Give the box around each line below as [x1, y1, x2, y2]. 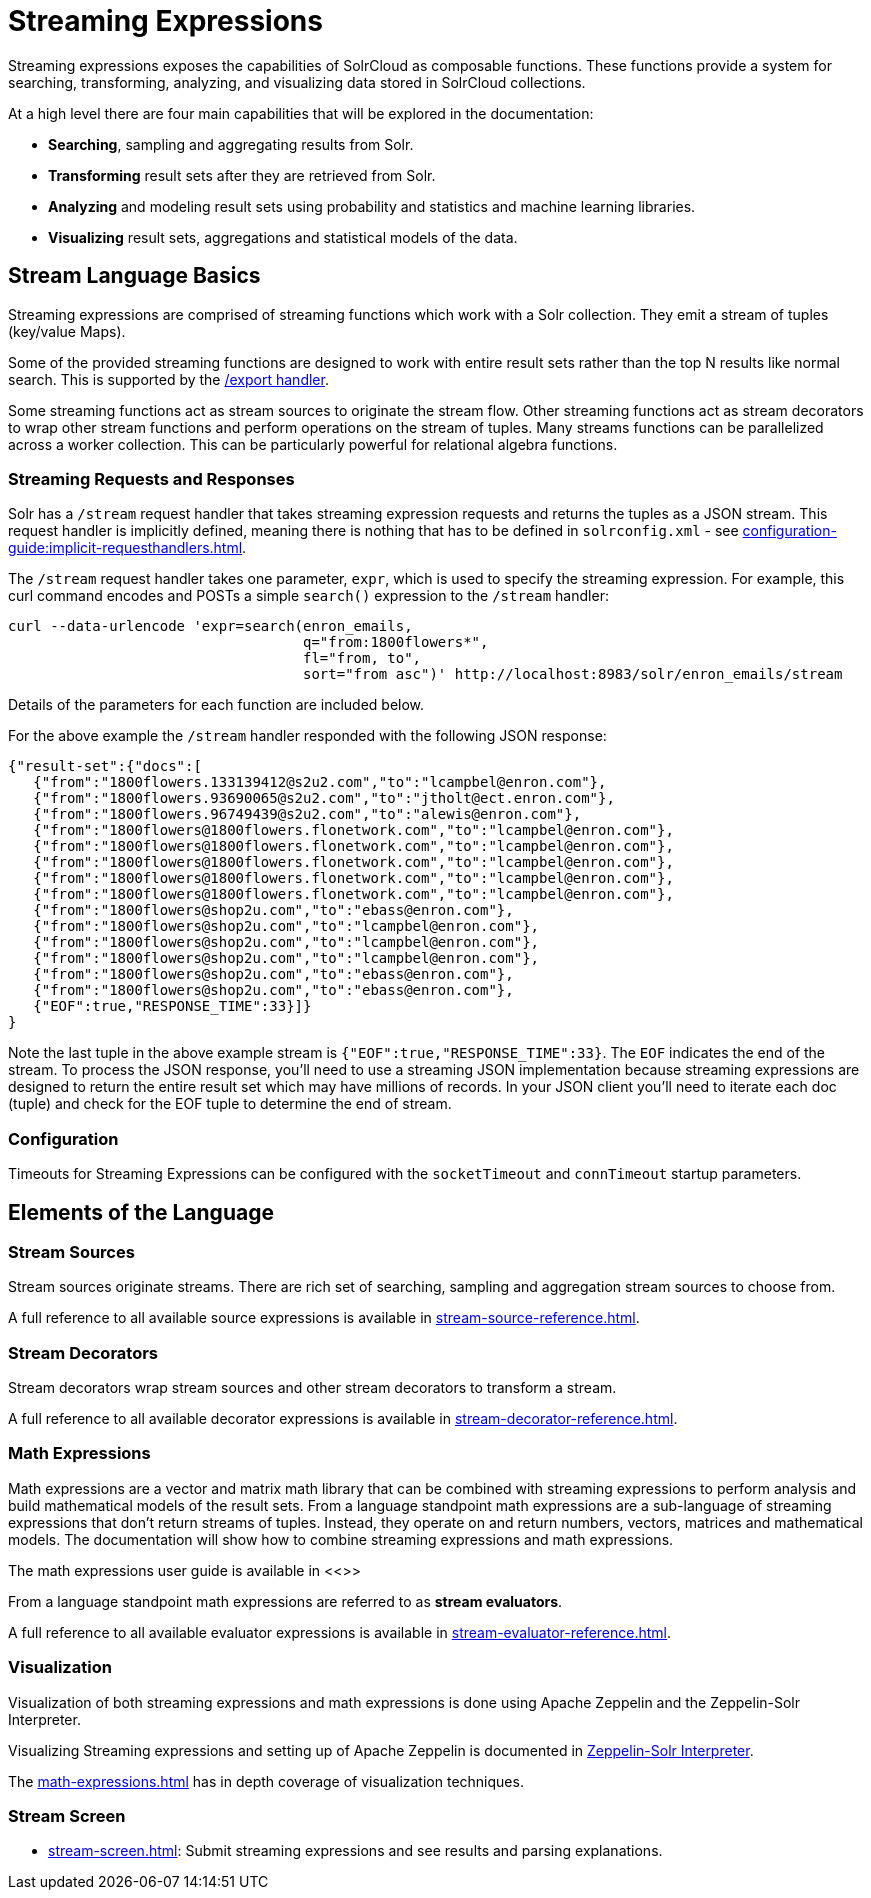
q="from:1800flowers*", [303, 634, 489, 651]
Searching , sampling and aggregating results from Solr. [48, 135, 414, 153]
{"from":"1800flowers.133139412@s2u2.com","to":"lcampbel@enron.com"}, [33, 774, 607, 791]
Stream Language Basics [8, 263, 261, 289]
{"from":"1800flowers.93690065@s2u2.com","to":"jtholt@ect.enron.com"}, [33, 790, 615, 807]
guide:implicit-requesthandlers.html [8, 539, 243, 557]
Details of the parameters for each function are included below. [8, 696, 425, 714]
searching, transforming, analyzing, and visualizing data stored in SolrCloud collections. [8, 73, 586, 91]
